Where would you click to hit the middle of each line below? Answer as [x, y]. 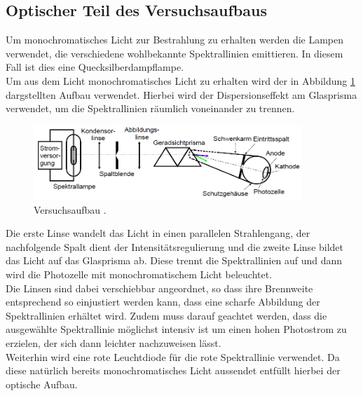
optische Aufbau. [42, 384]
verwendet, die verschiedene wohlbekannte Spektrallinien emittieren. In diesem [174, 53]
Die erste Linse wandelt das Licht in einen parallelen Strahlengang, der [158, 233]
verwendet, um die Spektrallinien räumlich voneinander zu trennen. [150, 108]
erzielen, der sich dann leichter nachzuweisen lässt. [114, 343]
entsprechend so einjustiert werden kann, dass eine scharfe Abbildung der [163, 302]
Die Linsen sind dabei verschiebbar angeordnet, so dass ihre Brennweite [159, 288]
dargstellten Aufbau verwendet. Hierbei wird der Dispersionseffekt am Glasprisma [181, 94]
